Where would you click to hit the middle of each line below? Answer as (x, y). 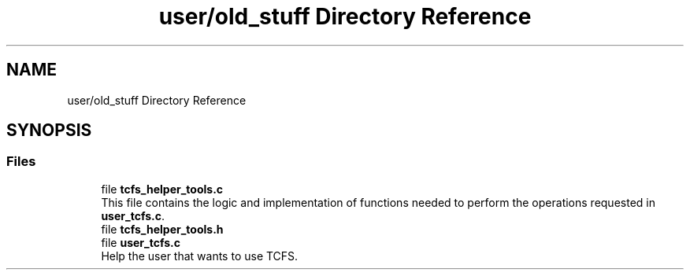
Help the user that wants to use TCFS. (200, 256)
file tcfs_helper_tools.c (162, 189)
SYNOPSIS (49, 131)
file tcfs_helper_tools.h (162, 229)
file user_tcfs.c (141, 242)
